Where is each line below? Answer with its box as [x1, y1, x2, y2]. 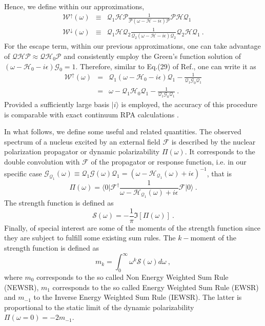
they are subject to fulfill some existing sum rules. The [4, 232, 176, 243]
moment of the [190, 232, 237, 243]
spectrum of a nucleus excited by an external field [4, 136, 160, 147]
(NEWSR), [4, 281, 39, 292]
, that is [207, 168, 232, 178]
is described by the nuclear [171, 136, 256, 147]
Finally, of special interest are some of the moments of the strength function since [4, 222, 261, 233]
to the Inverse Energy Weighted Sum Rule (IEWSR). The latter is [33, 292, 242, 302]
